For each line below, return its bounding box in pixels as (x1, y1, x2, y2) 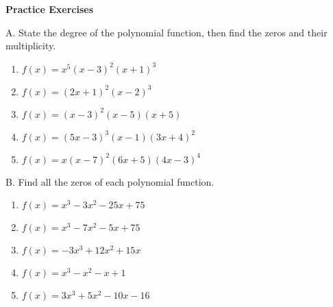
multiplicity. (5, 38, 56, 53)
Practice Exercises (5, 2, 94, 16)
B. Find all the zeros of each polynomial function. (5, 174, 214, 188)
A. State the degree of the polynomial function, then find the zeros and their (5, 25, 328, 39)
